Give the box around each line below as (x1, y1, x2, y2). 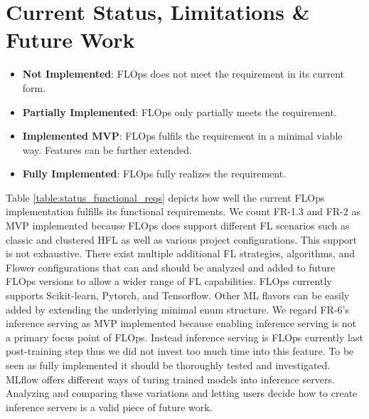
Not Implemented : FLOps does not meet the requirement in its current (22, 66, 345, 81)
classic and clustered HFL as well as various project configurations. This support (6, 232, 357, 247)
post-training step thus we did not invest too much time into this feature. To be (6, 343, 354, 358)
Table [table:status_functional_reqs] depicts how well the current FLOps (6, 190, 325, 205)
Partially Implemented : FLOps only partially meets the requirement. (22, 104, 337, 119)
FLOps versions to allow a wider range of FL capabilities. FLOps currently (6, 274, 332, 289)
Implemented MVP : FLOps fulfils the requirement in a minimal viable (22, 128, 343, 143)
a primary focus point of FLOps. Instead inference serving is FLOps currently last (6, 329, 363, 344)
